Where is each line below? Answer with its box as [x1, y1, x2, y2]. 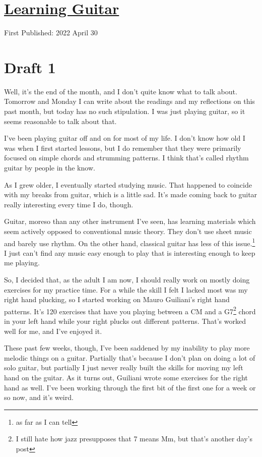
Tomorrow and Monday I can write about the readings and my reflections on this [4, 96, 255, 106]
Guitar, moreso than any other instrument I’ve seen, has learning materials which [4, 216, 256, 226]
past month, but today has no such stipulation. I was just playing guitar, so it [4, 106, 245, 117]
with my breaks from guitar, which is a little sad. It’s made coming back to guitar [4, 189, 257, 200]
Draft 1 [4, 56, 56, 77]
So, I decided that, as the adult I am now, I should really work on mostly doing [4, 274, 250, 284]
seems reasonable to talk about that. [4, 116, 117, 126]
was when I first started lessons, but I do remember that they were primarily [4, 142, 241, 153]
